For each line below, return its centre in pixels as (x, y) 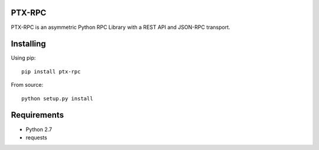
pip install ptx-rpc (51, 71)
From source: (27, 85)
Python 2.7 (39, 129)
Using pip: (23, 58)
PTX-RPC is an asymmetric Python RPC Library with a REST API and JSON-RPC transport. (121, 27)
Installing (29, 44)
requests (36, 137)
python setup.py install (57, 98)
